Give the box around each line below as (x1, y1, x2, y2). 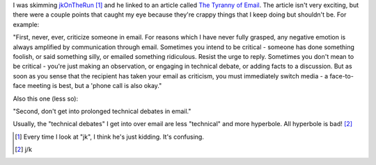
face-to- (329, 71, 354, 80)
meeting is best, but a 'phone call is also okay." (26, 82, 162, 90)
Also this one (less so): (13, 94, 79, 103)
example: (13, 20, 40, 28)
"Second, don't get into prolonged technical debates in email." (13, 107, 191, 115)
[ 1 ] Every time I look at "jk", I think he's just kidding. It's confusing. (15, 132, 205, 141)
